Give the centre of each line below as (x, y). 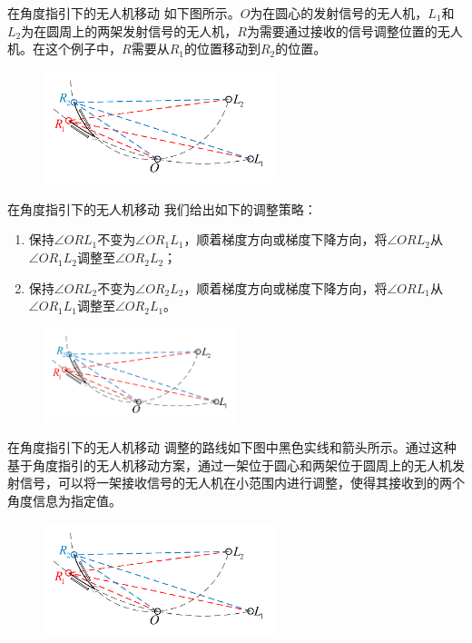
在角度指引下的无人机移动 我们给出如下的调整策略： (162, 208)
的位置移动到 (222, 49)
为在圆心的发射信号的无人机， (339, 13)
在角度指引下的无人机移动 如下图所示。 (124, 13)
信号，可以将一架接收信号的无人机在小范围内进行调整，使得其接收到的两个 (242, 483)
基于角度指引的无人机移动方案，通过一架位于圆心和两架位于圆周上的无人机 (230, 465)
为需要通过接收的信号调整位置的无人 (354, 30)
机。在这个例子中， (64, 49)
